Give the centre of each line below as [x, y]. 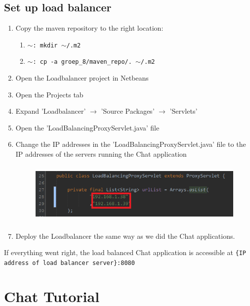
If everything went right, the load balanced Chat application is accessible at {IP [125, 252]
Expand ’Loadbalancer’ [51, 111]
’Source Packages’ [128, 111]
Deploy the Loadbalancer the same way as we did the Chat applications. [125, 236]
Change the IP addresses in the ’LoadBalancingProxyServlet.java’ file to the [131, 144]
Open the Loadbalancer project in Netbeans [82, 78]
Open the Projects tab [49, 94]
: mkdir [45, 45]
